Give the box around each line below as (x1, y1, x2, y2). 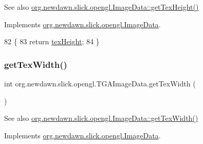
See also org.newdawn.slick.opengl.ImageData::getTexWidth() (4, 113, 198, 123)
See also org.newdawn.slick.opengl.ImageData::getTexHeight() (4, 2, 199, 12)
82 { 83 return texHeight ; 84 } (4, 36, 100, 47)
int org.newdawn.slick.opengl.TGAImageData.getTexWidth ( (4, 78, 196, 88)
